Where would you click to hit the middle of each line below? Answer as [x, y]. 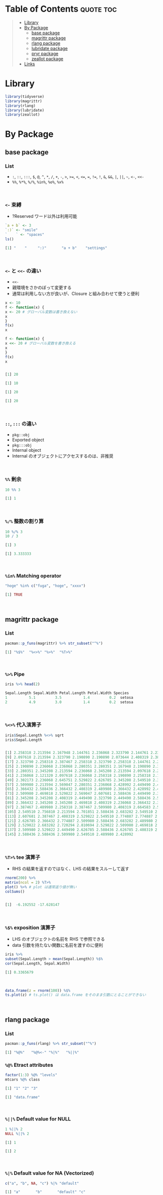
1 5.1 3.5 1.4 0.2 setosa [69, 697]
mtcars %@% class [23, 1079]
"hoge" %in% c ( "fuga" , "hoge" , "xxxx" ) [45, 586]
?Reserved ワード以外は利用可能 [45, 216]
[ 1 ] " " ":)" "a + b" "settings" [56, 248]
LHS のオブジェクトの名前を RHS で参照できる [58, 939]
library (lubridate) [25, 110]
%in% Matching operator [33, 576]
